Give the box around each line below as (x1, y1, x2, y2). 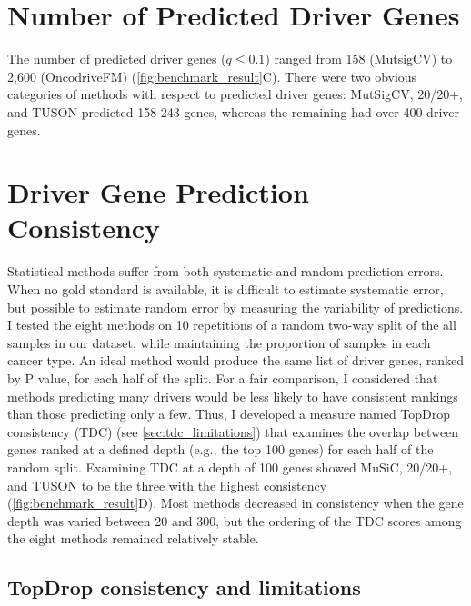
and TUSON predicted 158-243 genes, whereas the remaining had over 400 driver (7, 102, 459, 121)
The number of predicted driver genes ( (7, 49, 226, 68)
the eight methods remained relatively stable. (7, 529, 259, 548)
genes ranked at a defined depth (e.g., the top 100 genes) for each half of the (7, 440, 434, 459)
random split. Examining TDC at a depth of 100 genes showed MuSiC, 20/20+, (7, 457, 453, 476)
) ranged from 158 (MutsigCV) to (265, 49, 453, 68)
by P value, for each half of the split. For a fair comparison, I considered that (7, 368, 438, 387)
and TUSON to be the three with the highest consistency (7, 475, 327, 494)
